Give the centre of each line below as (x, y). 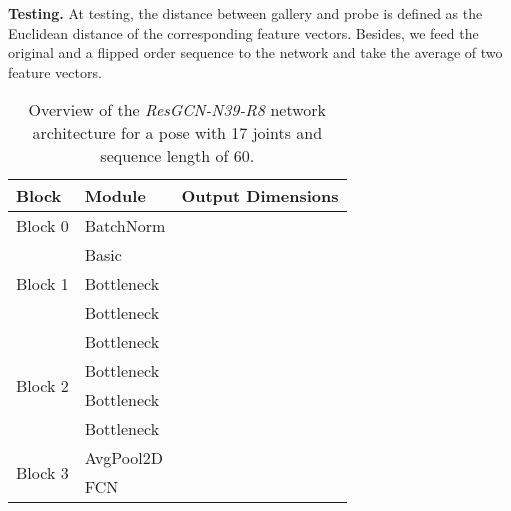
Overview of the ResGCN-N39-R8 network (177, 110)
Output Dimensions (260, 196)
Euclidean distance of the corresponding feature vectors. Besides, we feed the (243, 32)
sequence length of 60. (177, 156)
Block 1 (42, 284)
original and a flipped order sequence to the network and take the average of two (255, 52)
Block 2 (42, 385)
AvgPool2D (123, 458)
